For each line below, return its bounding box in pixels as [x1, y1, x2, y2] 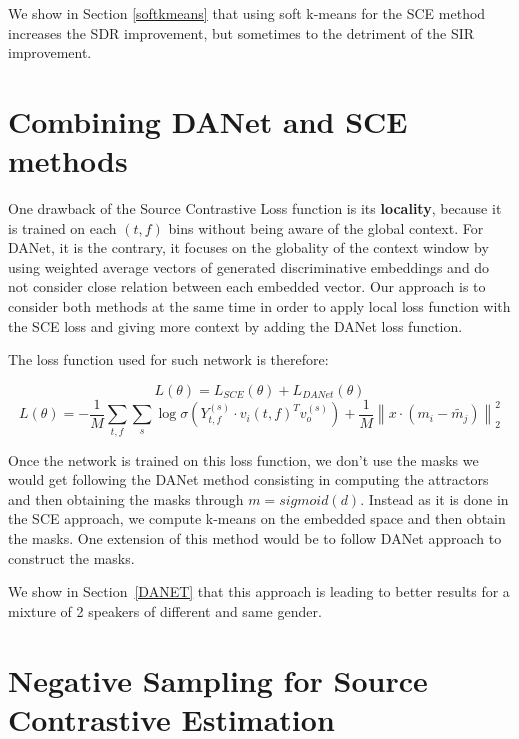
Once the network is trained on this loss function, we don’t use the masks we [8, 449, 479, 470]
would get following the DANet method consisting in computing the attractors [8, 469, 489, 490]
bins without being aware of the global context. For [168, 217, 484, 238]
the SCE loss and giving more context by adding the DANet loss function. [8, 315, 463, 336]
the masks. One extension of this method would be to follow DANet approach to [8, 528, 502, 549]
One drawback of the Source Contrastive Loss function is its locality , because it [8, 198, 502, 219]
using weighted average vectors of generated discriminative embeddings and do [8, 256, 490, 277]
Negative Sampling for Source [8, 659, 428, 700]
